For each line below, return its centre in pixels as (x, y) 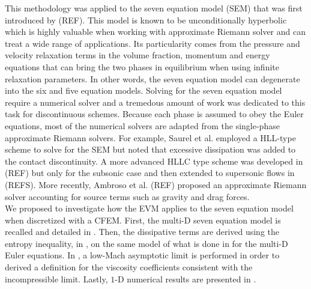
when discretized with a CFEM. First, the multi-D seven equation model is (143, 220)
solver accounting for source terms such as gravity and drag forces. (127, 196)
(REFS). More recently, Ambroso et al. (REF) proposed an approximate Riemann (156, 184)
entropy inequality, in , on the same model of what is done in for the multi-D (146, 243)
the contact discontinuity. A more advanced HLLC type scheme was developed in (154, 161)
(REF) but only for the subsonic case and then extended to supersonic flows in (150, 173)
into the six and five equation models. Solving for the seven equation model (143, 90)
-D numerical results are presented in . (186, 278)
